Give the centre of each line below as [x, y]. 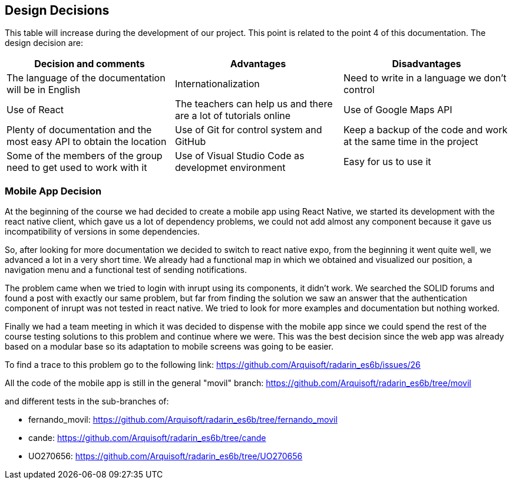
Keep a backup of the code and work [425, 130]
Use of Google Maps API [398, 110]
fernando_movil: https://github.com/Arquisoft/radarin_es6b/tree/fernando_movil [183, 420]
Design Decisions [57, 10]
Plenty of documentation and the [79, 130]
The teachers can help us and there [254, 104]
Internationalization [217, 84]
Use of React [35, 110]
